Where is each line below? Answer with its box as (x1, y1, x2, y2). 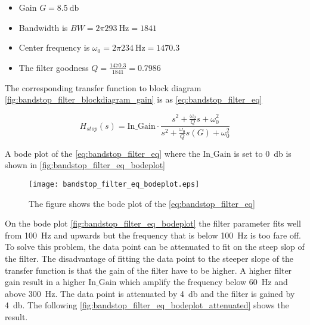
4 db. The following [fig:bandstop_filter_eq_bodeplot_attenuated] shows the (5, 299, 289, 311)
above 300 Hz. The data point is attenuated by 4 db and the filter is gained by (5, 287, 295, 299)
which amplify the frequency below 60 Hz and (119, 276, 288, 288)
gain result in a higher (5, 276, 86, 288)
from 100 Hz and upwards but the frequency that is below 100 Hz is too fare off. (5, 228, 301, 241)
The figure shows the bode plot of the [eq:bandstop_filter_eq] (29, 197, 255, 209)
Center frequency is (18, 41, 90, 54)
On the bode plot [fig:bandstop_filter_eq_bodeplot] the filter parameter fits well (5, 217, 301, 230)
